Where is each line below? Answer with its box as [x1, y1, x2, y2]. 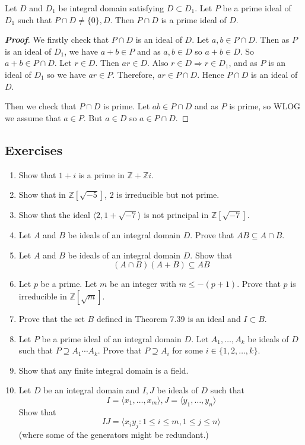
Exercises [5, 140, 63, 159]
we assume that [5, 111, 61, 124]
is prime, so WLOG [229, 100, 301, 112]
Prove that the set [18, 312, 85, 324]
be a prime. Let [40, 277, 97, 290]
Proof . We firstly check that [5, 33, 109, 46]
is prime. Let [103, 100, 150, 112]
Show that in [18, 188, 66, 201]
